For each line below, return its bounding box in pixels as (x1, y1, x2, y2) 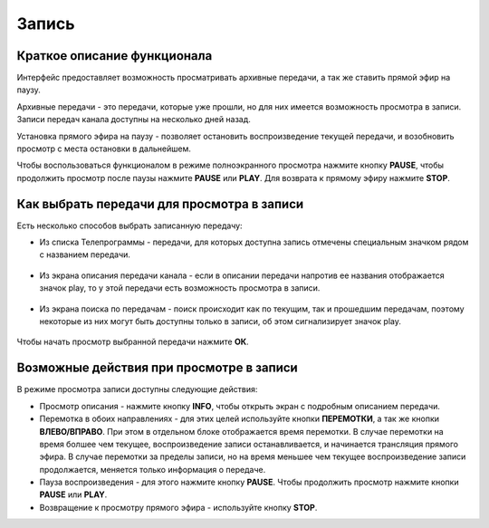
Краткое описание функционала (16, 48, 213, 63)
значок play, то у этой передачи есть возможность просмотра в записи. (39, 283, 321, 293)
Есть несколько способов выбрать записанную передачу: (16, 220, 244, 231)
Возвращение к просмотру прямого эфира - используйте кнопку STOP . (39, 502, 318, 513)
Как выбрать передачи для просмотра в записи (16, 196, 304, 212)
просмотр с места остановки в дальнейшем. (16, 143, 192, 154)
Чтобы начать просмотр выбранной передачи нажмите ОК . (16, 336, 249, 348)
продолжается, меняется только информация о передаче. (39, 464, 266, 475)
